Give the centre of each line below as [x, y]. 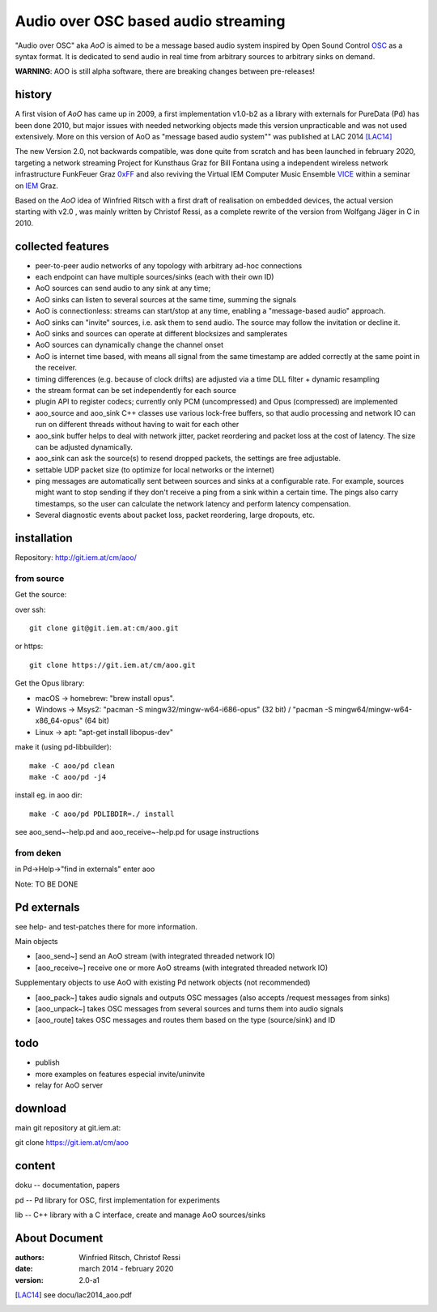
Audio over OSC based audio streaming [150, 21]
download [40, 1108]
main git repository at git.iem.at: [68, 1127]
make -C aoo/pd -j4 [68, 777]
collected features [62, 246]
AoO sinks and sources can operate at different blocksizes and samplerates [161, 333]
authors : [30, 1257]
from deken [38, 853]
